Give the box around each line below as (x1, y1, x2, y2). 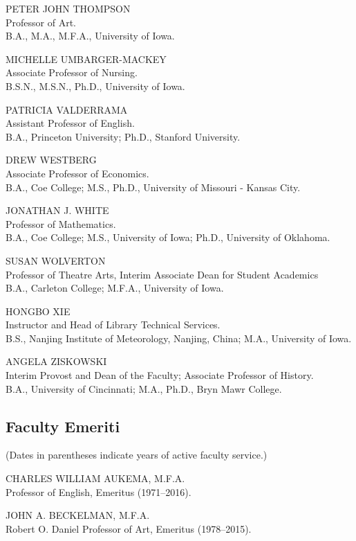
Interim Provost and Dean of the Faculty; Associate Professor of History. (6, 368, 314, 382)
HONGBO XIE (6, 303, 71, 318)
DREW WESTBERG (6, 152, 97, 167)
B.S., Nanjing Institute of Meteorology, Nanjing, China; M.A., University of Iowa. (6, 330, 352, 345)
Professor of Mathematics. (6, 216, 116, 231)
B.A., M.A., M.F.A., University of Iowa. (6, 28, 175, 43)
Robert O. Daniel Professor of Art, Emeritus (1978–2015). (6, 521, 252, 535)
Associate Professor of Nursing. (6, 65, 138, 80)
